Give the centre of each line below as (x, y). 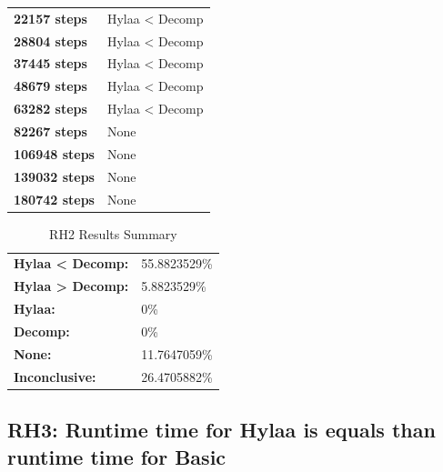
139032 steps (54, 176)
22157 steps (50, 18)
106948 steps (54, 153)
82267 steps (50, 131)
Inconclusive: (55, 376)
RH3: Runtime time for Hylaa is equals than (221, 430)
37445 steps (50, 63)
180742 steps (54, 199)
